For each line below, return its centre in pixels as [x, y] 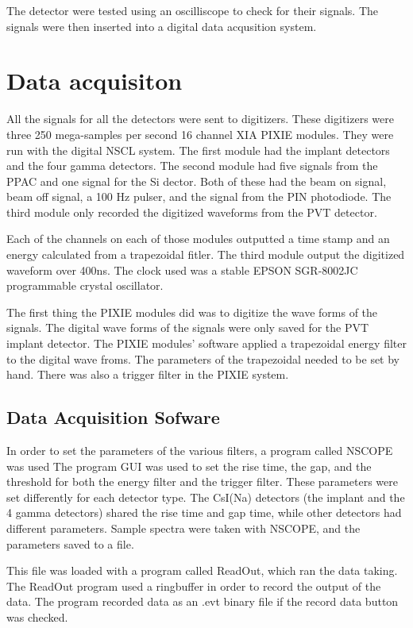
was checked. [37, 616]
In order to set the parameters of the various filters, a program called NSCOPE [200, 451]
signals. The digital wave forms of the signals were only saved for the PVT [188, 327]
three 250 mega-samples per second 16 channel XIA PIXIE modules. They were [200, 134]
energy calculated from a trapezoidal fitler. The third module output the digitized [206, 254]
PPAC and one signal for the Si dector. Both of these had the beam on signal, [197, 181]
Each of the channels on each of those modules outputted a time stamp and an [198, 239]
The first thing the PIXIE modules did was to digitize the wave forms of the [192, 312]
